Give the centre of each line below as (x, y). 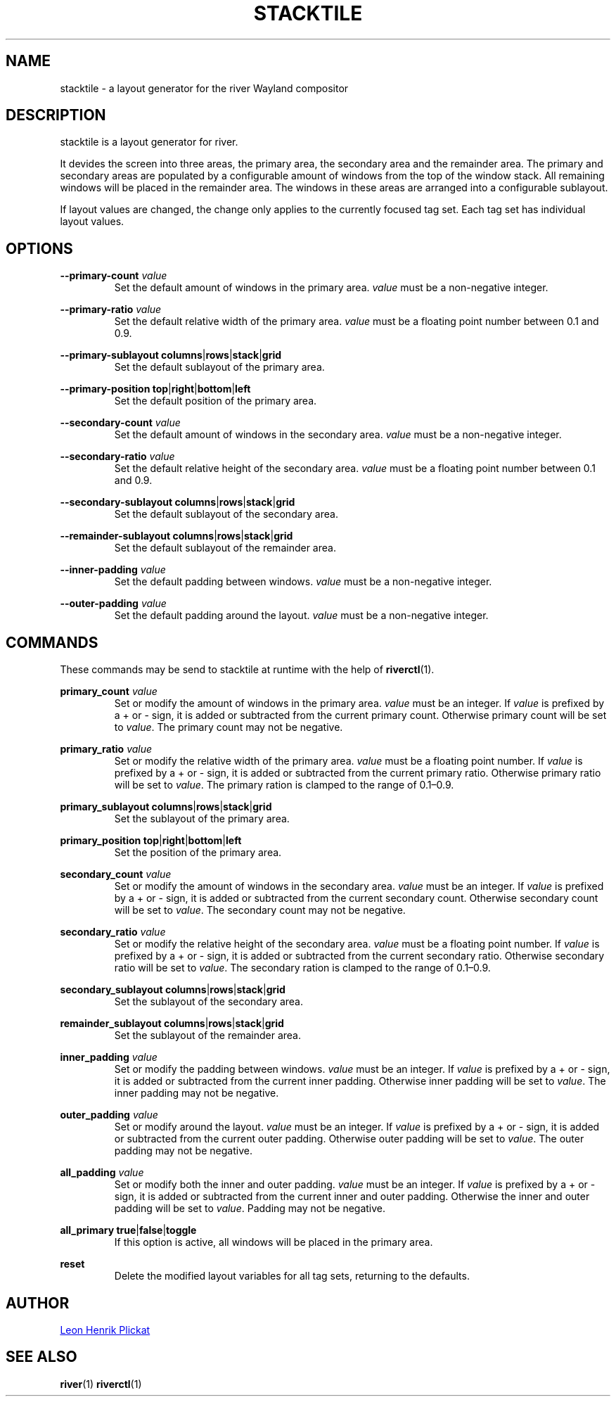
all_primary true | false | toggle (128, 1230)
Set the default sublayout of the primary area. (219, 367)
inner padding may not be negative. (197, 1093)
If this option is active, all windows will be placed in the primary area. (274, 1242)
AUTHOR (38, 1303)
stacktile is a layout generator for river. (149, 142)
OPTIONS (39, 248)
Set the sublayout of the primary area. (202, 819)
